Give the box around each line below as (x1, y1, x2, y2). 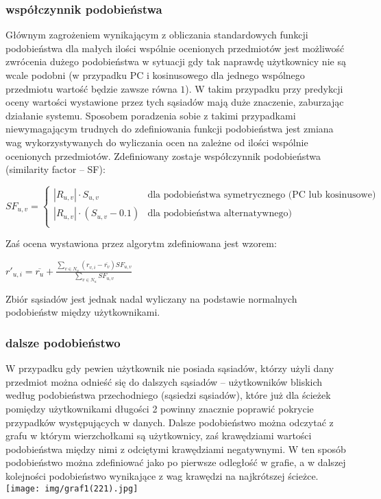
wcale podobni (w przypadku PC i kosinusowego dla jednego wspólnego (5, 68, 305, 82)
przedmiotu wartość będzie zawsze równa (5, 81, 177, 95)
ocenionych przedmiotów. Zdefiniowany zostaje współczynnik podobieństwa (5, 148, 321, 163)
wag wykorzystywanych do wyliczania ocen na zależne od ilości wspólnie (5, 135, 308, 149)
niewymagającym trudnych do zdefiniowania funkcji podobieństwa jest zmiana (5, 121, 334, 136)
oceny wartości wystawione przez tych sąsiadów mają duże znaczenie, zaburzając (5, 95, 344, 109)
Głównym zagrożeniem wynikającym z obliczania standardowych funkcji (5, 27, 308, 42)
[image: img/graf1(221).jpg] (5, 483, 138, 494)
